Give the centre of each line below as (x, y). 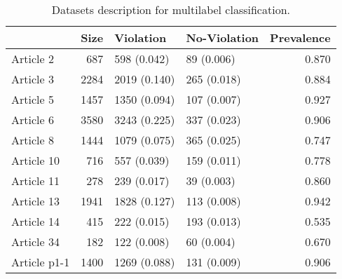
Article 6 (33, 120)
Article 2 (33, 59)
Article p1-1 (41, 262)
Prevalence (300, 38)
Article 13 (35, 201)
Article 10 (35, 160)
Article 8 (33, 140)
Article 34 (35, 241)
